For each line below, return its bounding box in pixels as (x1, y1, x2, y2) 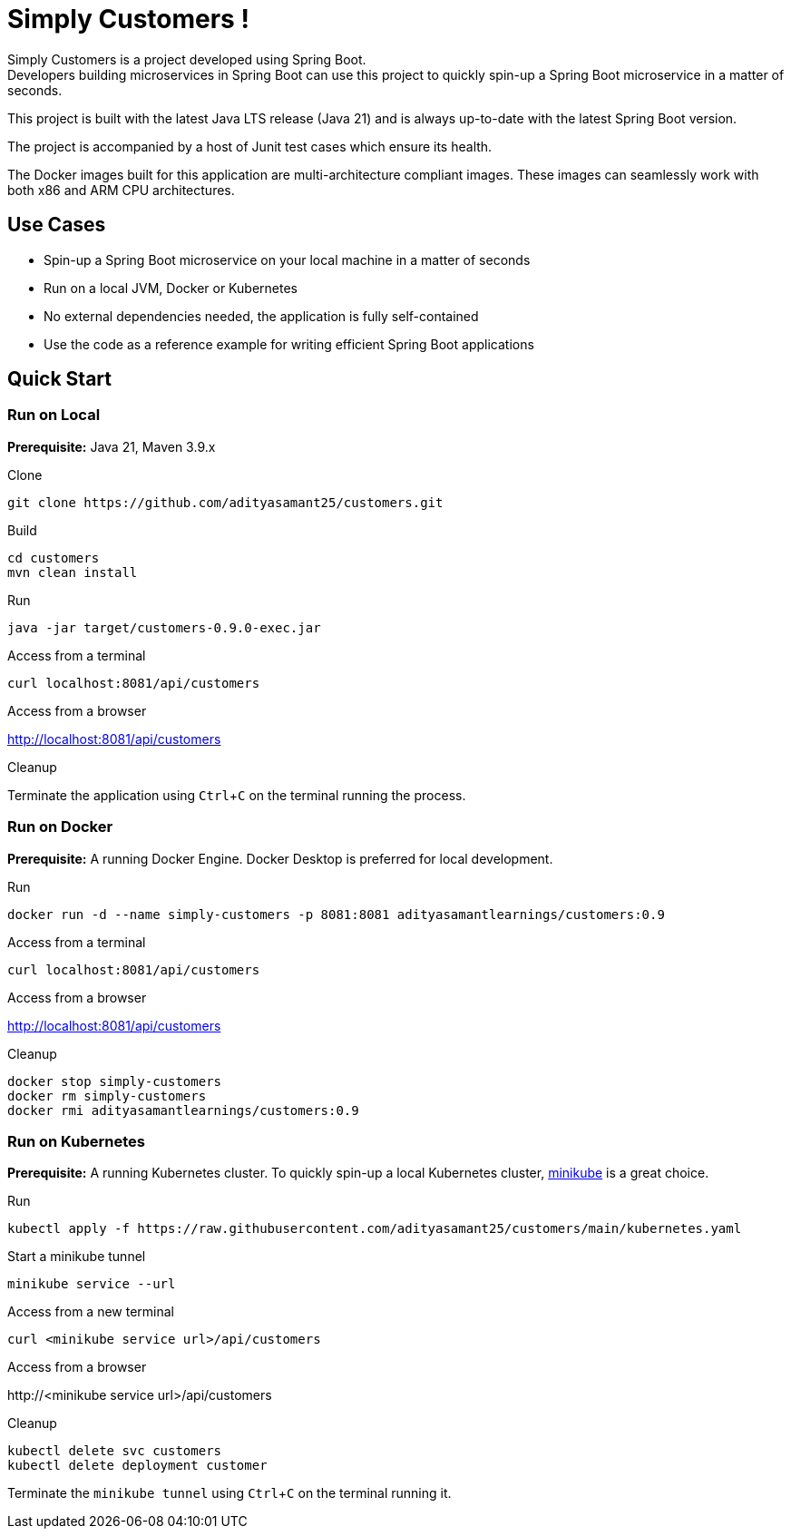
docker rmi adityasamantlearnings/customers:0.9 (7, 1102, 359, 1118)
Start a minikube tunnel (7, 1248, 146, 1265)
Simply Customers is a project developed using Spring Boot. (7, 51, 366, 67)
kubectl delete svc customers (7, 1443, 222, 1459)
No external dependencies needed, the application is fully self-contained (44, 308, 479, 324)
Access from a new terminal (7, 1304, 174, 1320)
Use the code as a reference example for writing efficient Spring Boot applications (44, 336, 534, 352)
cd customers (7, 550, 100, 565)
